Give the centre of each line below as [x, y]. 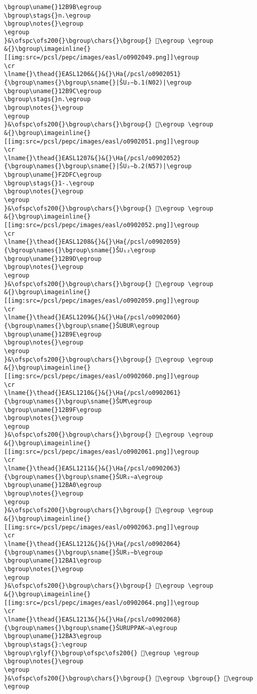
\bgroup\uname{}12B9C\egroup [53, 91]
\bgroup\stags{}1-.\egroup [49, 183]
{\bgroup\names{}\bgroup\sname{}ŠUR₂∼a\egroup [83, 477]
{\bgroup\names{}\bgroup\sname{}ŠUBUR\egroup [82, 326]
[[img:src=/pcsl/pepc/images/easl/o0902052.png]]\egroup [102, 225]
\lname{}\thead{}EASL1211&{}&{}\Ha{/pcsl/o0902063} [92, 469]
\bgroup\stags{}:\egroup [46, 644]
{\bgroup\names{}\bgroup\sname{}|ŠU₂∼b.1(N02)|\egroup [98, 82]
